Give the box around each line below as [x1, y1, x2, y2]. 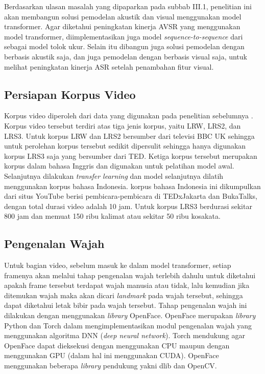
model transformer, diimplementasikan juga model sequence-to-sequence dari [4, 31, 243, 41]
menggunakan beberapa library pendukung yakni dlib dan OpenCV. [4, 360, 217, 371]
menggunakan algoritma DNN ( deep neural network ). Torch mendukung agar [4, 330, 245, 341]
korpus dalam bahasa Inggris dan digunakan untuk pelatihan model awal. [4, 160, 234, 171]
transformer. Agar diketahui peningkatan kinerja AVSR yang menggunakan [4, 21, 240, 32]
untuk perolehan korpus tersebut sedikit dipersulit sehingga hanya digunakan [4, 140, 246, 151]
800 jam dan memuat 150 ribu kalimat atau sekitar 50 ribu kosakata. [4, 211, 221, 221]
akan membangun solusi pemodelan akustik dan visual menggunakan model [4, 11, 242, 22]
